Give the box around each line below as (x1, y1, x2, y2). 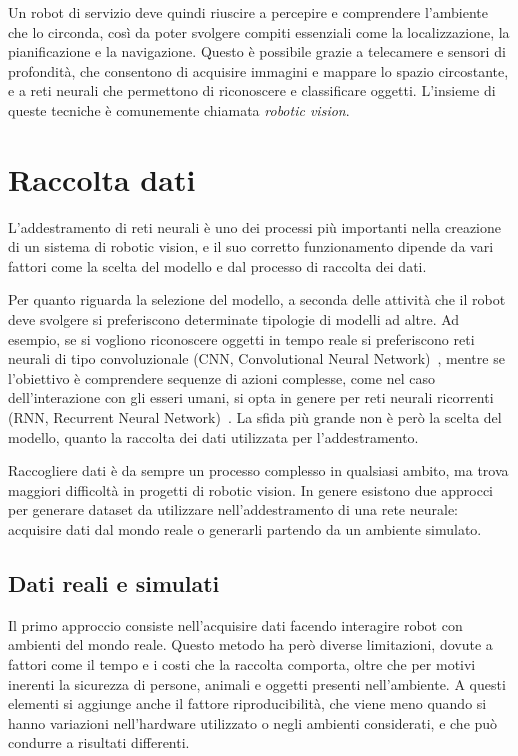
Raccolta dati (8, 158, 196, 199)
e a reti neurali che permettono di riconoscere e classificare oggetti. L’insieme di (8, 80, 496, 101)
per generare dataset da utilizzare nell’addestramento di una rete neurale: (8, 499, 458, 520)
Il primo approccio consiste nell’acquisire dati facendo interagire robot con (8, 614, 463, 635)
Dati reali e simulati (8, 567, 220, 598)
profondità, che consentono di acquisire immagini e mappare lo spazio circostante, (8, 60, 509, 81)
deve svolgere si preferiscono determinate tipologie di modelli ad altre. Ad (8, 309, 460, 330)
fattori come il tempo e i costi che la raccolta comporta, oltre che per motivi (8, 653, 476, 674)
